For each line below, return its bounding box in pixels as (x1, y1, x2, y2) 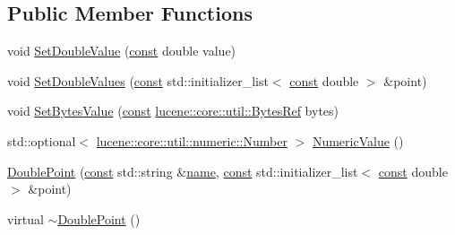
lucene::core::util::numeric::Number (96, 131, 288, 150)
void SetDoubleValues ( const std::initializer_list (7, 71, 269, 90)
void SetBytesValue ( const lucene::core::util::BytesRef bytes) (7, 101, 339, 120)
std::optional (7, 131, 76, 150)
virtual (7, 209, 44, 228)
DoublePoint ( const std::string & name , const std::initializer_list (7, 161, 358, 180)
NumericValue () (312, 131, 404, 150)
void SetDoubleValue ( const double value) (7, 41, 236, 60)
